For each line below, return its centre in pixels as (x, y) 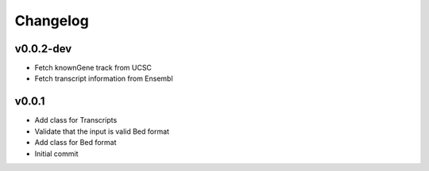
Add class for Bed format (75, 142)
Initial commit (56, 154)
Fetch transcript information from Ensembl (104, 78)
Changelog (52, 21)
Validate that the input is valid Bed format (102, 131)
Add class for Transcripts (76, 120)
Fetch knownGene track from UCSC (93, 68)
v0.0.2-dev (43, 49)
